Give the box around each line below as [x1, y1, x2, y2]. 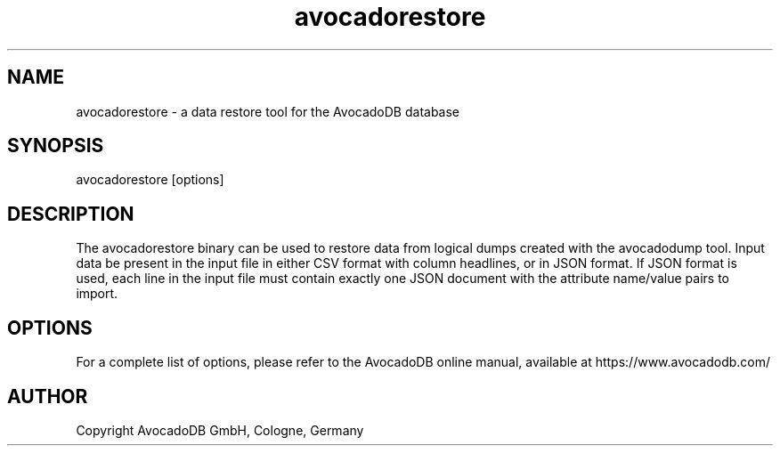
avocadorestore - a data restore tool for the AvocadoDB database [76, 103, 460, 119]
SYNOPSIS [7, 134, 104, 158]
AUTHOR [7, 384, 88, 408]
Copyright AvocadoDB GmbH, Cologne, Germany [76, 422, 364, 438]
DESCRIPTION [7, 202, 134, 225]
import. [76, 286, 118, 302]
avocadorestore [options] [76, 172, 224, 188]
